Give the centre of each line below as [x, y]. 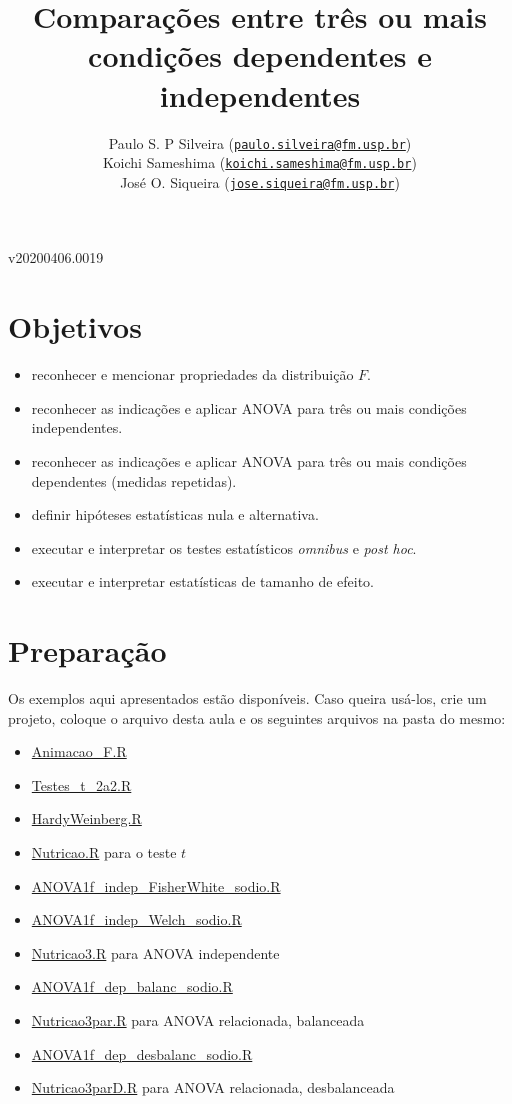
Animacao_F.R [79, 751]
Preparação [87, 650]
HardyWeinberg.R [86, 818]
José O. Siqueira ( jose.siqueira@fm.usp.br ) [260, 181]
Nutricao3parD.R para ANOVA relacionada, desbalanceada [213, 1087]
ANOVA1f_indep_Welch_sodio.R [136, 919]
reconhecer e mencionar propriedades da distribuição [192, 374]
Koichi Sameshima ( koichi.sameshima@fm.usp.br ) [260, 162]
